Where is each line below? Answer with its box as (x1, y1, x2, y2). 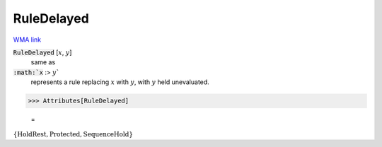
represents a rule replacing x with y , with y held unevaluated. (30, 78, 210, 86)
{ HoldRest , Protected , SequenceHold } (13, 131, 134, 139)
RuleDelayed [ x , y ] (13, 48, 72, 57)
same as (30, 58, 56, 66)
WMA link (13, 35, 42, 44)
